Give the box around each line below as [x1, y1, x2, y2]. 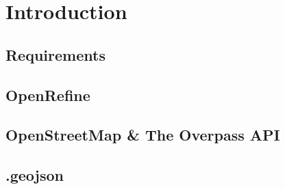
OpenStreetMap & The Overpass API [5, 124, 280, 145]
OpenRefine [5, 84, 90, 105]
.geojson [5, 164, 64, 186]
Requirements [5, 44, 106, 65]
